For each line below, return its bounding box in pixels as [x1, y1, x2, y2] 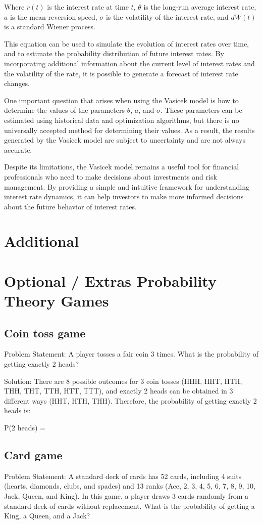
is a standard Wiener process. [4, 21, 95, 32]
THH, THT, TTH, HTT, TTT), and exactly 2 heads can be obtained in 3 [4, 385, 233, 396]
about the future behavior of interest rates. [4, 201, 137, 211]
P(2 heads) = [4, 422, 45, 432]
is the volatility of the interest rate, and [106, 11, 229, 22]
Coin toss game [4, 325, 86, 340]
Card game [4, 447, 63, 462]
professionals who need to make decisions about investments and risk [4, 171, 217, 182]
